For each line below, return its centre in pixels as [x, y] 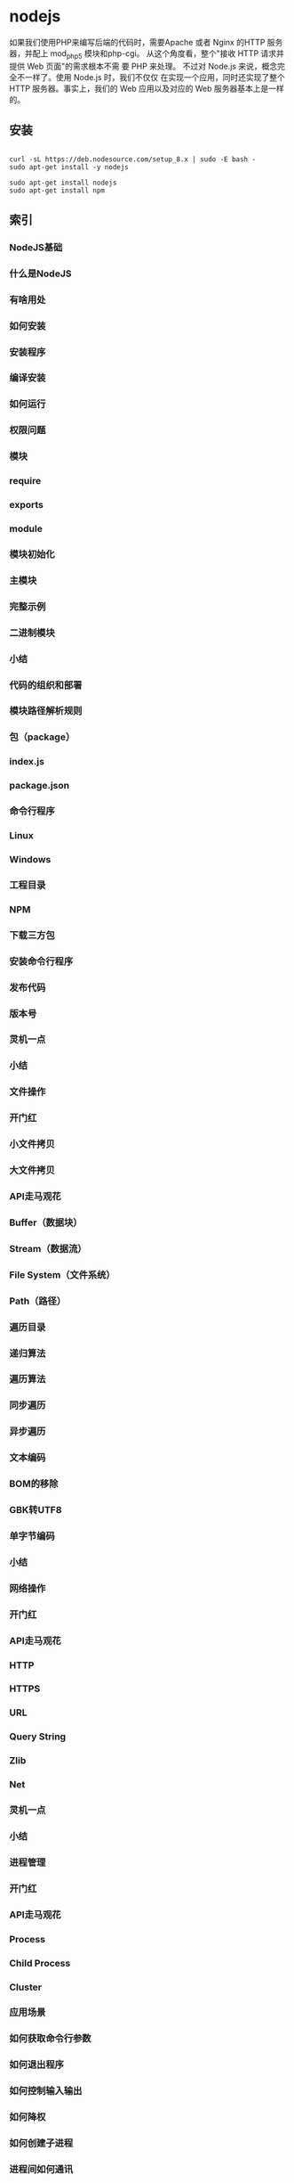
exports [27, 505]
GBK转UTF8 [36, 1510]
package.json [39, 786]
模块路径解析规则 [46, 711]
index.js [27, 762]
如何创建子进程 [41, 2143]
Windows [30, 859]
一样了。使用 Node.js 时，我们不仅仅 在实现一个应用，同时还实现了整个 [155, 77]
